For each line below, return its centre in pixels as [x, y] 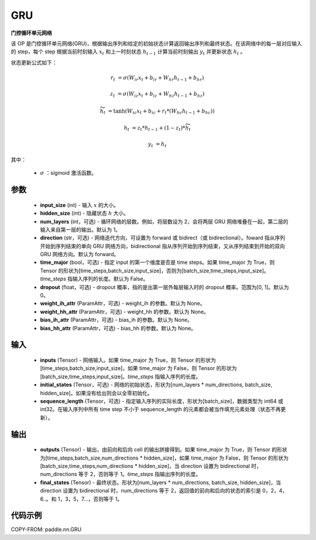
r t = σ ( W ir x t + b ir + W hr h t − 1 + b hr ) [157, 78]
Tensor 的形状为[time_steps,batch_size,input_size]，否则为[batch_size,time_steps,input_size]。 [154, 270]
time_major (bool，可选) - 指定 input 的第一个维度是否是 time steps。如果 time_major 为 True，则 [157, 262]
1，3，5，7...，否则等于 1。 [90, 499]
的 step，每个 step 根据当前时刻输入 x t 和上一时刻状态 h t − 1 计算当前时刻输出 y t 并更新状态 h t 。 [128, 52]
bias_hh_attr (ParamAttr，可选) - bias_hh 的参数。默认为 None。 [118, 328]
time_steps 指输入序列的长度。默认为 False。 [94, 279]
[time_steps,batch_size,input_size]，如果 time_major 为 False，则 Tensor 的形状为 [138, 368]
